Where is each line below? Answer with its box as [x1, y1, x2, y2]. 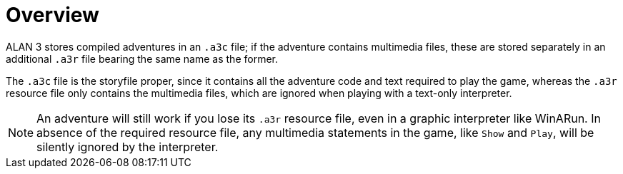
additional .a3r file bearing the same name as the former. [6, 52, 279, 65]
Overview [6, 3, 99, 27]
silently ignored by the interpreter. [36, 139, 219, 154]
